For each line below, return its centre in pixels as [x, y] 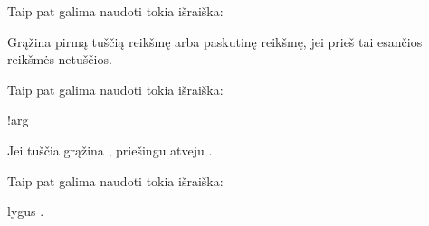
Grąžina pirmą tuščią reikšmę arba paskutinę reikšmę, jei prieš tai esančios [215, 41]
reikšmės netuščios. [60, 59]
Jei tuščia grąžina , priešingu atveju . [110, 150]
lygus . [26, 211]
